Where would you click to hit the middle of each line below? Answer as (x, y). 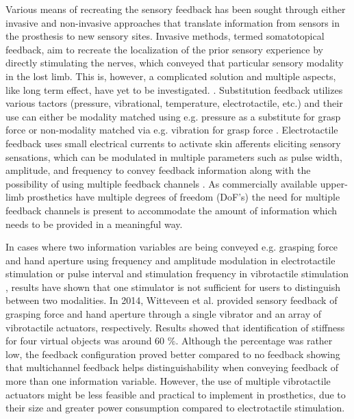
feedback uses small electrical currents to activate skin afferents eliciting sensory (173, 143)
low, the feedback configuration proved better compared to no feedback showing (173, 354)
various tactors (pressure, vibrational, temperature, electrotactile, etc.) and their (174, 103)
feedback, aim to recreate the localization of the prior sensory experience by (164, 49)
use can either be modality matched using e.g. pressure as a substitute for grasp (173, 116)
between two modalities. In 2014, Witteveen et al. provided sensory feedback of (172, 300)
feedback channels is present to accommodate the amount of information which (172, 210)
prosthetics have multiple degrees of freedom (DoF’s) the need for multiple (184, 197)
